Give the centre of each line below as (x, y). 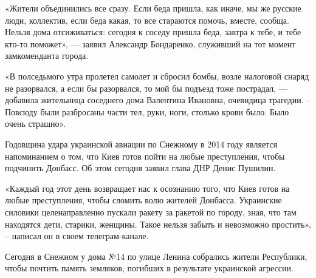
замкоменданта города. (47, 56)
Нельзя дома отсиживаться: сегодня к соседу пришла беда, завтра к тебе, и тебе (153, 32)
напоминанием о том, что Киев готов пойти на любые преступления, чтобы (145, 156)
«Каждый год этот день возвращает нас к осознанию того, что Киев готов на (147, 188)
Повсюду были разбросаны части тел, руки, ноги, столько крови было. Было (147, 111)
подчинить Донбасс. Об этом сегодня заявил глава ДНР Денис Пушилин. (140, 168)
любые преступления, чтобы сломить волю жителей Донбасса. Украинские (143, 200)
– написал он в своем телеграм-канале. (77, 236)
